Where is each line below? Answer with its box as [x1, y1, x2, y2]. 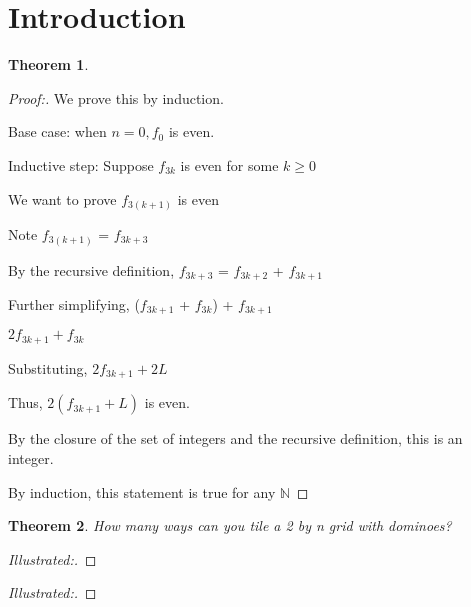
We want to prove [8, 188, 117, 209]
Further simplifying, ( [8, 293, 140, 314]
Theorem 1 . [8, 54, 89, 75]
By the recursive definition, [8, 259, 175, 280]
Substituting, [8, 357, 88, 378]
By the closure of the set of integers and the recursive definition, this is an [8, 428, 463, 449]
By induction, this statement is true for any [8, 481, 276, 502]
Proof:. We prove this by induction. [8, 87, 224, 108]
